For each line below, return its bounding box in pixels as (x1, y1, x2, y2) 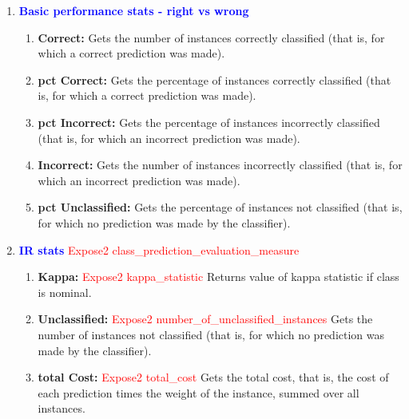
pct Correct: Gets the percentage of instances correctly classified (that (38, 71, 391, 88)
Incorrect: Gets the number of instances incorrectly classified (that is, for (38, 156, 403, 173)
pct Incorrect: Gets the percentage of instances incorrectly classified (38, 113, 380, 130)
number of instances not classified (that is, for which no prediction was (38, 326, 385, 342)
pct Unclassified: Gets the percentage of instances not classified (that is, (38, 199, 403, 215)
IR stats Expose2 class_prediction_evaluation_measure (18, 241, 300, 258)
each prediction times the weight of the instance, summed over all (38, 384, 359, 401)
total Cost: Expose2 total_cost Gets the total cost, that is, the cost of (38, 369, 389, 385)
